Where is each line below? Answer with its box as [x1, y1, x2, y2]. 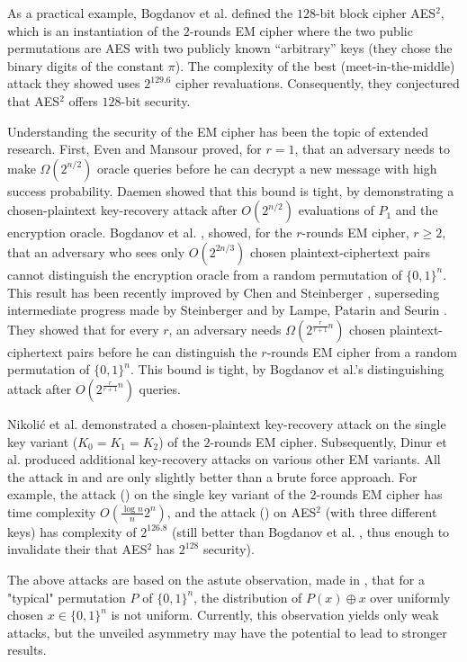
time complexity [7, 502, 96, 521]
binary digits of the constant [7, 56, 165, 75]
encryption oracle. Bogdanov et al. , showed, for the [7, 223, 292, 242]
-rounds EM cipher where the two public [189, 21, 413, 40]
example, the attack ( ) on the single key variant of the [7, 485, 306, 504]
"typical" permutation [7, 587, 126, 606]
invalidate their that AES [7, 540, 148, 559]
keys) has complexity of [7, 522, 137, 541]
